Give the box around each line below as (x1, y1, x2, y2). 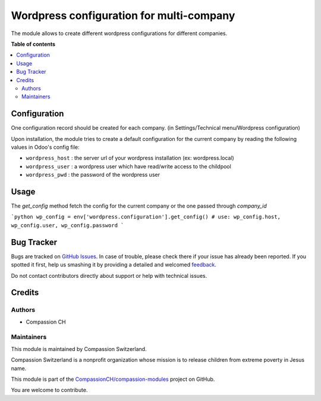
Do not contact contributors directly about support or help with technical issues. (11, 272, 207, 279)
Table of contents (11, 40, 56, 48)
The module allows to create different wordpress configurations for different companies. (11, 30, 228, 37)
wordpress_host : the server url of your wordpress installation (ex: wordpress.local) (26, 155, 234, 162)
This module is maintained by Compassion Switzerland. (11, 345, 147, 352)
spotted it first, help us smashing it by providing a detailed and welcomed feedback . (11, 261, 217, 268)
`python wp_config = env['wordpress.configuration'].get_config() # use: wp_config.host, (11, 214, 281, 220)
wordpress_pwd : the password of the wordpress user (26, 171, 160, 178)
